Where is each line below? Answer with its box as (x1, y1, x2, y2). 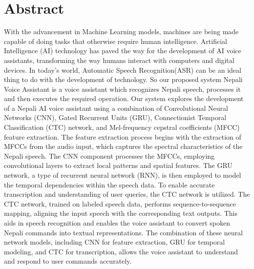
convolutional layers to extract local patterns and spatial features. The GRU (4, 160, 233, 170)
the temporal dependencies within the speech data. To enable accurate (4, 179, 215, 189)
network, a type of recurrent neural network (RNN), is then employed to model (4, 170, 241, 180)
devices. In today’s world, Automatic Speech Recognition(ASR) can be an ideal (4, 64, 241, 75)
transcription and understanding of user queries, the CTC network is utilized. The (4, 189, 250, 199)
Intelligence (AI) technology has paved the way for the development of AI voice (4, 45, 241, 56)
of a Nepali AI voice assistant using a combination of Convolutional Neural (4, 103, 228, 113)
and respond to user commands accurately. (4, 256, 132, 266)
